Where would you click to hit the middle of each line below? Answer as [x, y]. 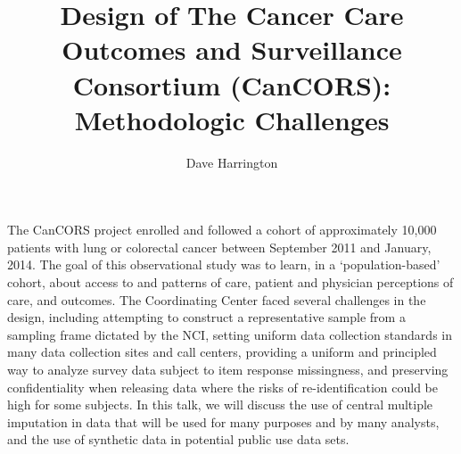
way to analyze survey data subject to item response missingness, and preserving [228, 370]
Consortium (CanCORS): [232, 84]
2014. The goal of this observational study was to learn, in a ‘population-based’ [224, 264]
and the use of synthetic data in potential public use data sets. [178, 439]
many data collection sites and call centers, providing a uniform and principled [222, 352]
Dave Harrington [232, 162]
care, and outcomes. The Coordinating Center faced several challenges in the [217, 299]
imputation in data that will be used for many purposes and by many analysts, [223, 421]
